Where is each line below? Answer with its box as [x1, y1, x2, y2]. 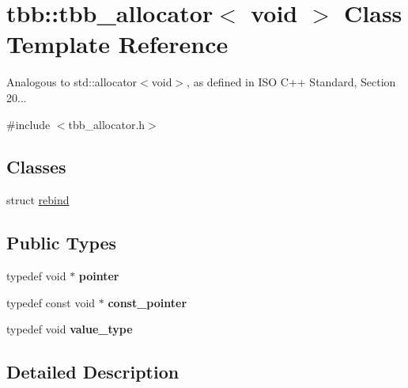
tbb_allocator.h [68, 116, 145, 132]
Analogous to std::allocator [6, 74, 138, 90]
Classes [6, 154, 66, 179]
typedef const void [6, 294, 96, 310]
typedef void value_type [6, 321, 133, 337]
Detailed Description [6, 359, 179, 384]
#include [6, 116, 51, 132]
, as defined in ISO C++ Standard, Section [187, 74, 396, 90]
